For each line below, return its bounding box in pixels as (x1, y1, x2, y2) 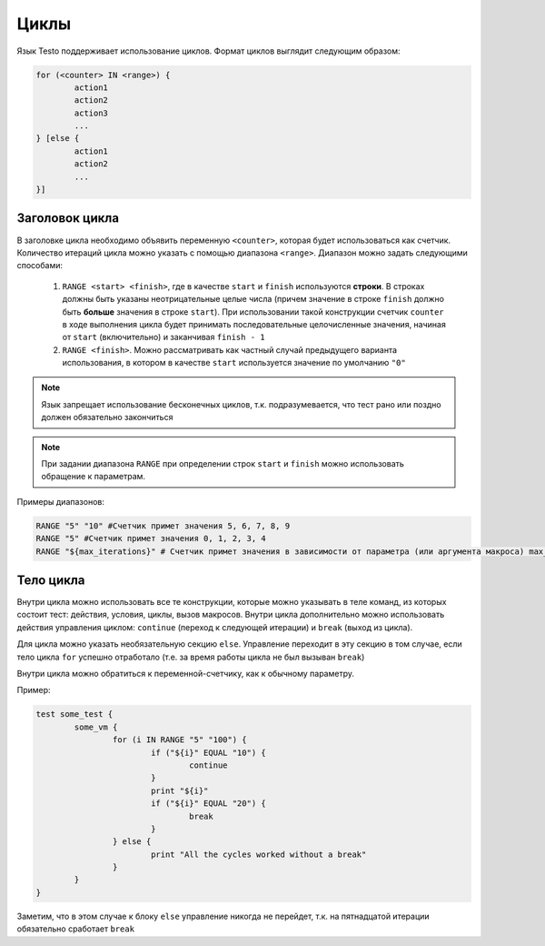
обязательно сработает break (16, 923, 135, 934)
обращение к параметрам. (41, 471, 145, 482)
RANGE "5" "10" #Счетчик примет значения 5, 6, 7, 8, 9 (35, 520, 291, 531)
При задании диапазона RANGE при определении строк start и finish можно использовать (41, 458, 404, 469)
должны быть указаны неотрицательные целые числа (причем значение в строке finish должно (62, 294, 445, 305)
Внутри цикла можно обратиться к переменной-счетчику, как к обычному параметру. (16, 669, 354, 679)
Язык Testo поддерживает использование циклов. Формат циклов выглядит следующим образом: (16, 45, 401, 56)
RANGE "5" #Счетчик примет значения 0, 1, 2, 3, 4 (35, 533, 267, 544)
